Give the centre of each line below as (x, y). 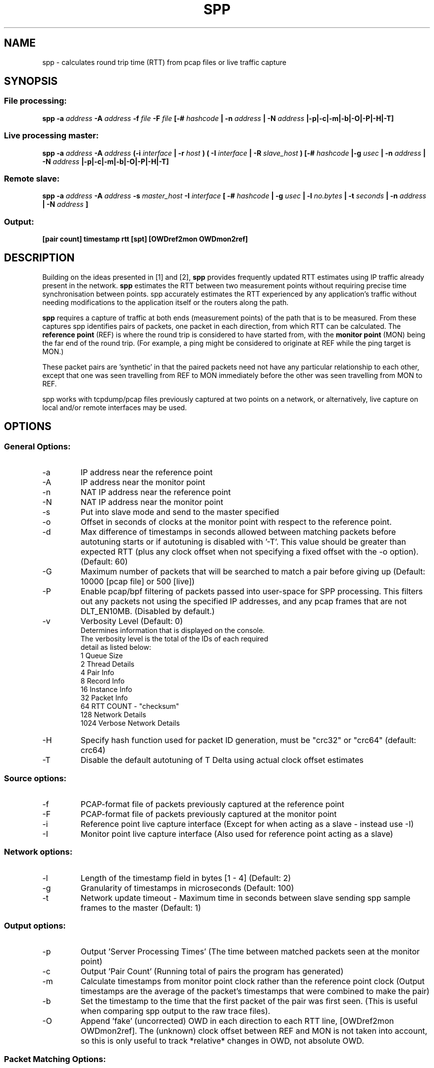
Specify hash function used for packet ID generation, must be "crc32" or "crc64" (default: (248, 740)
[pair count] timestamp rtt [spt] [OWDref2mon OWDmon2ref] (145, 239)
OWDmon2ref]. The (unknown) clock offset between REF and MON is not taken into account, (254, 1031)
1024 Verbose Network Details (130, 723)
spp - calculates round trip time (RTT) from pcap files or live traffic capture (164, 62)
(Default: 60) (104, 562)
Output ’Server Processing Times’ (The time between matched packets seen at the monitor (250, 952)
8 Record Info (103, 681)
